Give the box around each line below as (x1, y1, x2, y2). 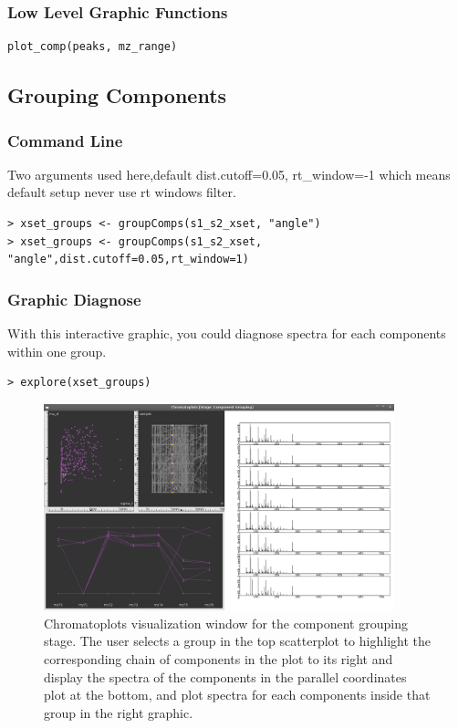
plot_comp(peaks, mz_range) (7, 40, 178, 54)
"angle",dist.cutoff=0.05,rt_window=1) (7, 253, 249, 266)
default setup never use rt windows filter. (7, 182, 236, 202)
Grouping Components (7, 81, 227, 109)
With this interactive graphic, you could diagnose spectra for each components (7, 324, 446, 342)
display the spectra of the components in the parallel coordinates (44, 667, 407, 686)
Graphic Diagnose (7, 287, 141, 310)
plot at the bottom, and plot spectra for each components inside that (44, 685, 431, 704)
